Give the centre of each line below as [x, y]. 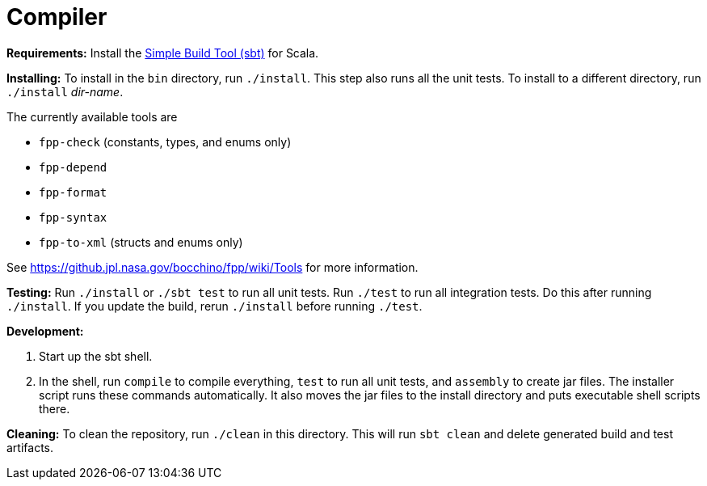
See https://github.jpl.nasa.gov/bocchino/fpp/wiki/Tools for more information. [213, 267]
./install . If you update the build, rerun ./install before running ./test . [215, 306]
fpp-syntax [73, 217]
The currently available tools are [92, 116]
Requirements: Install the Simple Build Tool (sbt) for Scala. [163, 53]
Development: [45, 331]
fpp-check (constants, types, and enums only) [165, 142]
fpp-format [73, 192]
